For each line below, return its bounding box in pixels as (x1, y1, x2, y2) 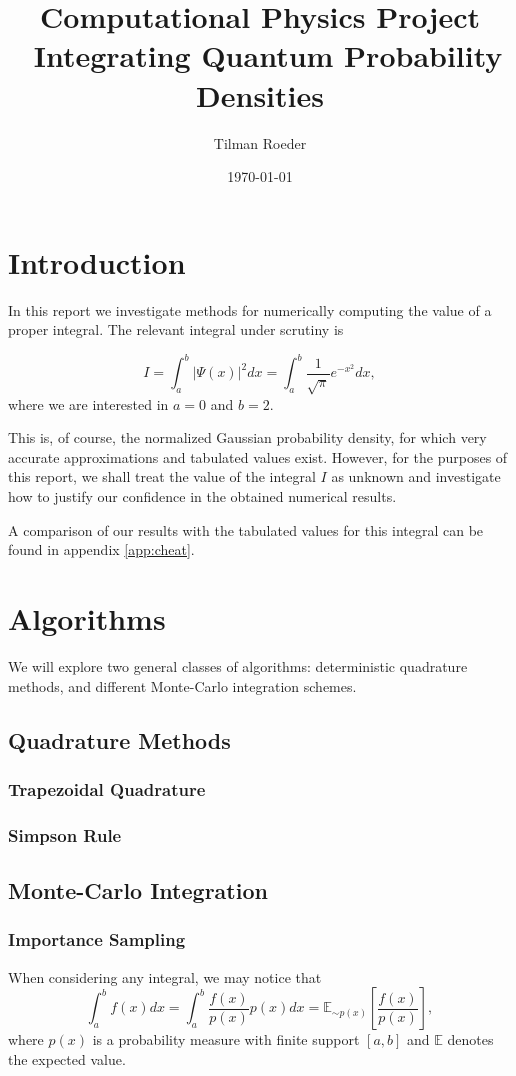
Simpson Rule (8, 822, 122, 847)
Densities (196, 74, 324, 115)
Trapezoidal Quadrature (8, 776, 206, 801)
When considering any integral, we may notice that (8, 966, 322, 987)
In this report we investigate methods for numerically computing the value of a (8, 299, 492, 320)
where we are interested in (8, 393, 169, 414)
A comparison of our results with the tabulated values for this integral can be (8, 519, 484, 540)
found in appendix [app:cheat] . (8, 539, 195, 560)
